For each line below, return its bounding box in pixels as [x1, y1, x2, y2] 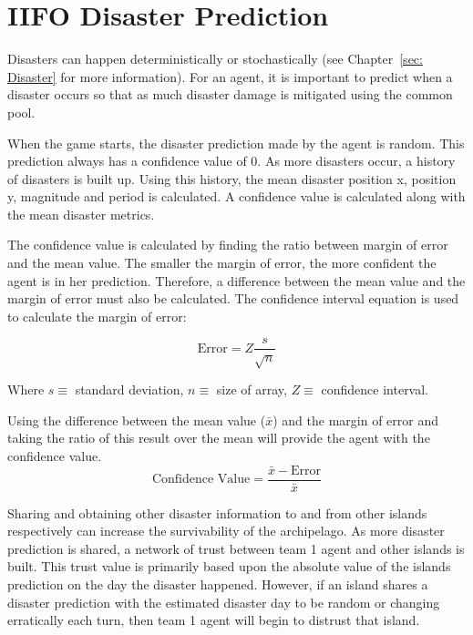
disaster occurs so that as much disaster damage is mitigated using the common [7, 85, 453, 104]
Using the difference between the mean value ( [7, 410, 266, 429]
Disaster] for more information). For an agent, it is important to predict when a [7, 67, 453, 86]
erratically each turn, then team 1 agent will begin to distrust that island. [7, 610, 420, 630]
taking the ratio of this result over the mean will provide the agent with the [7, 428, 430, 447]
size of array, [216, 380, 287, 399]
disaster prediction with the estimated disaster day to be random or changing [7, 592, 440, 611]
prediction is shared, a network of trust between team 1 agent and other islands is [7, 538, 465, 558]
